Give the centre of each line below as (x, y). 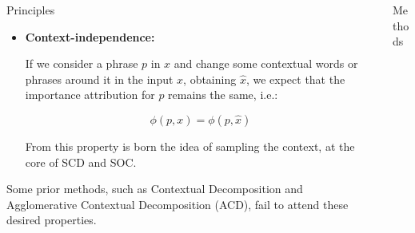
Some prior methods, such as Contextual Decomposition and (155, 189)
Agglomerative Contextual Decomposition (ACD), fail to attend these (178, 204)
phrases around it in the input (99, 79)
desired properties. (52, 220)
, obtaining (210, 79)
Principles (31, 10)
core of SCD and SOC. (81, 162)
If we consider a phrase (82, 63)
